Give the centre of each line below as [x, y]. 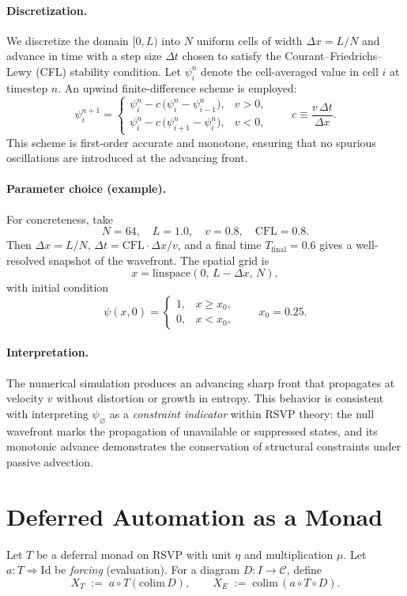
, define [304, 570]
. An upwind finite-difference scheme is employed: [177, 87]
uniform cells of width [249, 40]
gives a [336, 245]
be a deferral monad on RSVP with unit [134, 554]
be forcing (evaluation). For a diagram [147, 570]
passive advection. [50, 461]
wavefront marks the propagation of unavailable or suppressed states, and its [192, 430]
